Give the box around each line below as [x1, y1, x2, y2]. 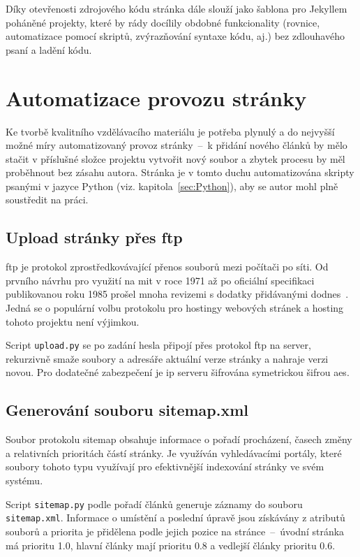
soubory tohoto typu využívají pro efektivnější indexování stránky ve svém [6, 459, 324, 474]
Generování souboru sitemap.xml [6, 399, 249, 421]
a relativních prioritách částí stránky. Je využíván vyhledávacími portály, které [6, 445, 342, 460]
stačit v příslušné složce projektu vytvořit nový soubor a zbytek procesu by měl [6, 151, 345, 166]
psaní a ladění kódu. [6, 42, 92, 57]
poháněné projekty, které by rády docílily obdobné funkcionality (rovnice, [6, 15, 320, 29]
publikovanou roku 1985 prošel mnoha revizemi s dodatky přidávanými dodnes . [6, 287, 349, 301]
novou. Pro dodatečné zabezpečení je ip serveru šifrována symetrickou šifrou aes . [6, 365, 350, 379]
